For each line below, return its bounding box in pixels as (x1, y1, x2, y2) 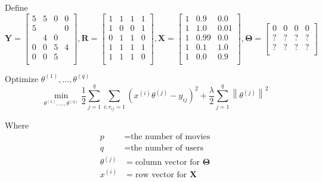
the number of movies (131, 132, 210, 141)
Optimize (5, 72, 38, 84)
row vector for (135, 170, 187, 179)
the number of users (131, 143, 204, 152)
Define (5, 1, 28, 13)
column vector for (135, 158, 200, 167)
